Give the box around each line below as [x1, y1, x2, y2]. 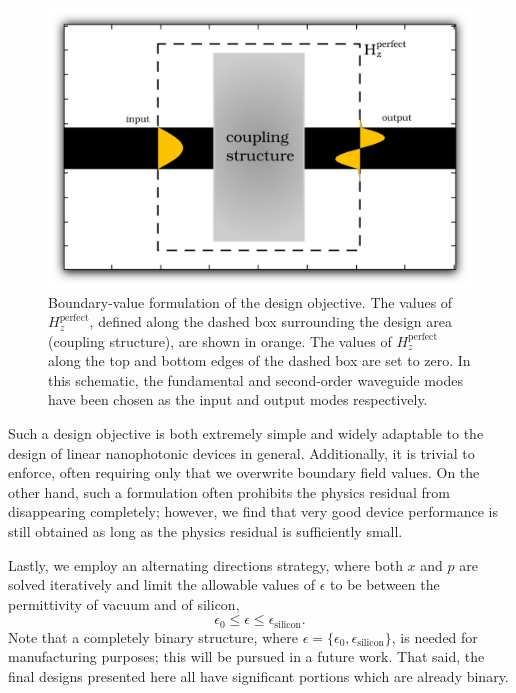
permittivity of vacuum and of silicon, [8, 593, 240, 614]
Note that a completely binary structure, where [8, 626, 298, 647]
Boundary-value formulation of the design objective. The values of [48, 291, 453, 312]
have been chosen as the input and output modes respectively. [48, 389, 428, 410]
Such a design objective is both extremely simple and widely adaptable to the [8, 423, 484, 444]
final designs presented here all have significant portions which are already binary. [8, 666, 509, 687]
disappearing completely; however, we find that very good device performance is [8, 501, 498, 522]
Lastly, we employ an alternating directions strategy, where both [8, 554, 403, 575]
